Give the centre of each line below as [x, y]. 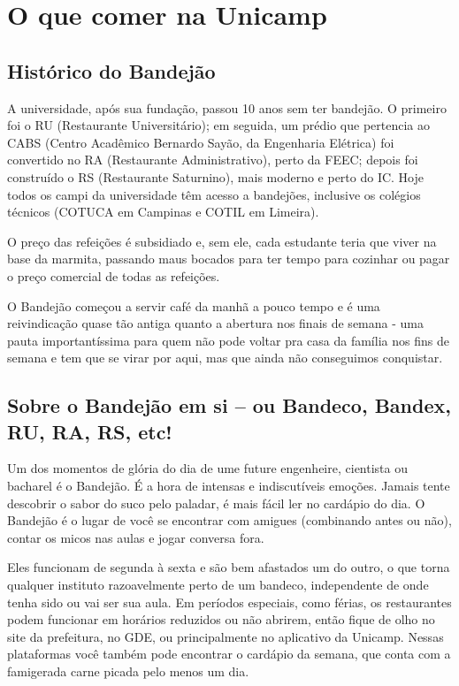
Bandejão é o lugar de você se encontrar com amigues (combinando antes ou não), [229, 520]
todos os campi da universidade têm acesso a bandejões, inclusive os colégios [214, 194]
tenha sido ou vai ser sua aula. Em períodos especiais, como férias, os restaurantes [229, 602]
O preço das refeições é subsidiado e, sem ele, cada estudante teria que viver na [222, 241]
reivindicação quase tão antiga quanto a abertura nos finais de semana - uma [215, 323]
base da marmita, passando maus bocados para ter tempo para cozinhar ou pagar [229, 259]
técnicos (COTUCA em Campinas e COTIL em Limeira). [163, 212]
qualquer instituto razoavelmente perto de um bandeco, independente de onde [218, 585]
